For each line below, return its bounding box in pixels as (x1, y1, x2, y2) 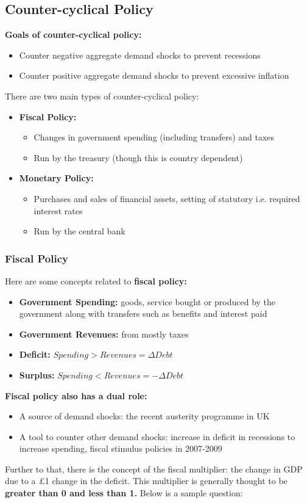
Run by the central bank (34, 225, 125, 237)
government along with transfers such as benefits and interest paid (19, 307, 267, 320)
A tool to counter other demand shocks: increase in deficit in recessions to (19, 430, 295, 443)
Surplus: (19, 368, 55, 381)
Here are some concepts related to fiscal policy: (5, 274, 187, 287)
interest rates (34, 204, 83, 217)
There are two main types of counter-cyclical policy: (5, 89, 199, 102)
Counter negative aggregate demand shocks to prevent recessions (19, 48, 261, 61)
